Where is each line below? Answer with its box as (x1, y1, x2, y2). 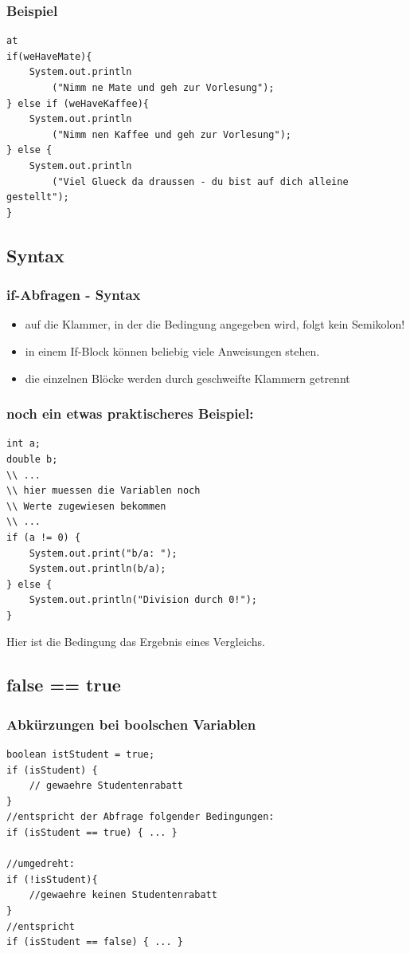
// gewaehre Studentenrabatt (29, 780, 183, 792)
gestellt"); (6, 191, 69, 203)
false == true (6, 672, 121, 697)
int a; (6, 438, 41, 450)
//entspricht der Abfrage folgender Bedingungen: (6, 811, 275, 823)
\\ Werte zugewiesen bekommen (6, 500, 166, 512)
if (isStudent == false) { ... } (6, 936, 183, 948)
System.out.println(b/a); (29, 563, 166, 575)
